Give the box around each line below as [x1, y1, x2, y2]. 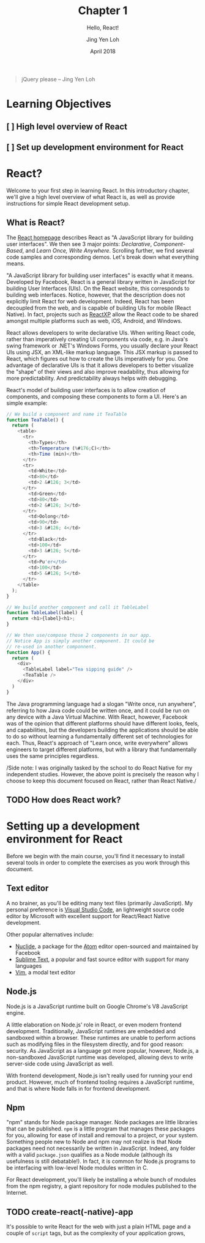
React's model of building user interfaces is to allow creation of [6, 386, 166, 393]
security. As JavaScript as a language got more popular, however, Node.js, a [6, 1047, 199, 1054]
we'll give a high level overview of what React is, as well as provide [6, 193, 176, 201]
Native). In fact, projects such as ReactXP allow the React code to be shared [6, 310, 199, 318]
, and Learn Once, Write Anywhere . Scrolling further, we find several [22, 247, 195, 254]
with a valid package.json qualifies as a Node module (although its [6, 1151, 173, 1159]
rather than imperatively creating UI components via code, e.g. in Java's [6, 335, 188, 343]
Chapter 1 [78, 4, 128, 18]
